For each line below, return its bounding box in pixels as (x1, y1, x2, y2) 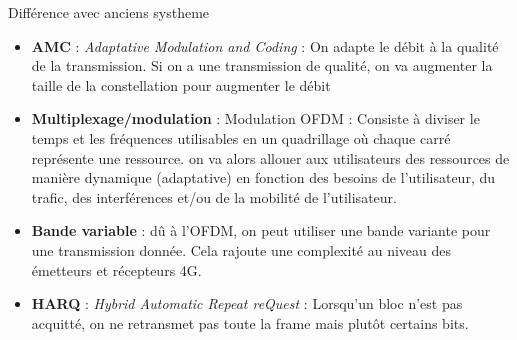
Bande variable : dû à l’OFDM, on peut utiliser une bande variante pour (31, 220, 491, 241)
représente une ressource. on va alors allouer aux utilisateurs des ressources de (31, 147, 510, 168)
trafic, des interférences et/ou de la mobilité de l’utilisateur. (31, 186, 397, 207)
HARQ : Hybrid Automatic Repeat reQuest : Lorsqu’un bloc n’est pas (31, 293, 463, 314)
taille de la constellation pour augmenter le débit (31, 74, 331, 95)
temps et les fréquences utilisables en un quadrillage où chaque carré (31, 127, 451, 148)
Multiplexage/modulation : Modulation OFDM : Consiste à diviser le (31, 108, 480, 129)
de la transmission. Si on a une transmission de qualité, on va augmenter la (31, 55, 493, 76)
